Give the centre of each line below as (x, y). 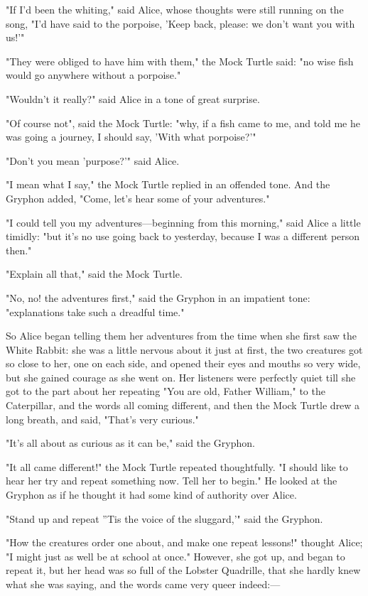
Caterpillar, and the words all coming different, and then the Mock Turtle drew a (183, 405)
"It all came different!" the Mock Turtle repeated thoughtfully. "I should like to (177, 466)
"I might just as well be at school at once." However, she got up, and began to (175, 556)
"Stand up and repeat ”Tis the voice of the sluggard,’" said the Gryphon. (164, 518)
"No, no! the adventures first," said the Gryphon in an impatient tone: (158, 297)
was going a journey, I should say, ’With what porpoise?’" (131, 137)
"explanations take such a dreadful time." (95, 311)
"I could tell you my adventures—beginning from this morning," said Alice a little (183, 222)
